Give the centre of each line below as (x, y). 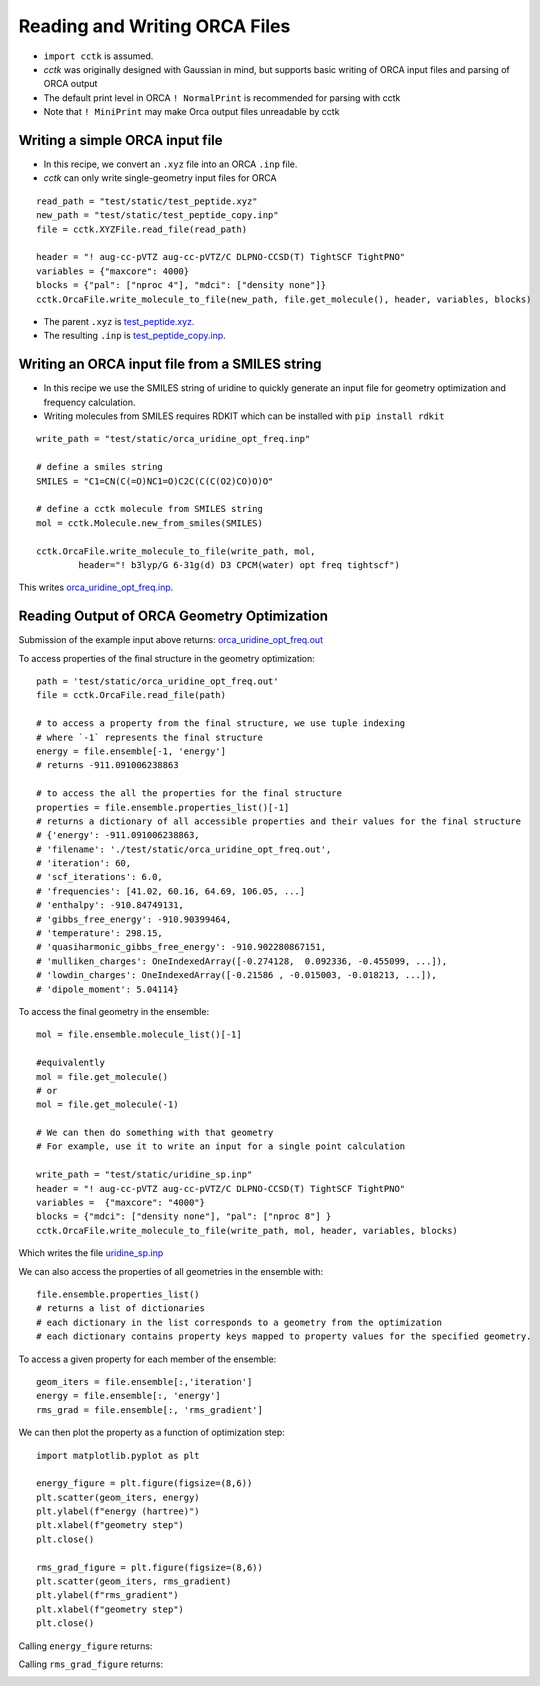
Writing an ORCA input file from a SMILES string (170, 364)
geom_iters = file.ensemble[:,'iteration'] (144, 1381)
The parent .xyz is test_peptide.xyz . (119, 321)
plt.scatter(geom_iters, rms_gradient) (134, 1581)
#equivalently (70, 1063)
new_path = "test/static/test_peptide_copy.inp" (157, 215)
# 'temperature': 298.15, (100, 933)
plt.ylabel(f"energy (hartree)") (118, 1511)
